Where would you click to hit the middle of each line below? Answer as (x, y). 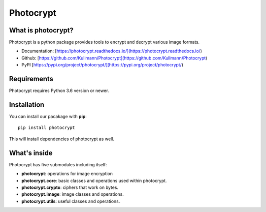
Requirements (31, 79)
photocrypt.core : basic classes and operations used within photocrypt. (94, 181)
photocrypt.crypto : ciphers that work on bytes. (70, 187)
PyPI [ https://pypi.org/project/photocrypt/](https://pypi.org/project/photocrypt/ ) (102, 65)
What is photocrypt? (41, 30)
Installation (27, 105)
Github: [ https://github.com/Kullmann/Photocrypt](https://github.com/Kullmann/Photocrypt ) (115, 58)
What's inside (31, 153)
